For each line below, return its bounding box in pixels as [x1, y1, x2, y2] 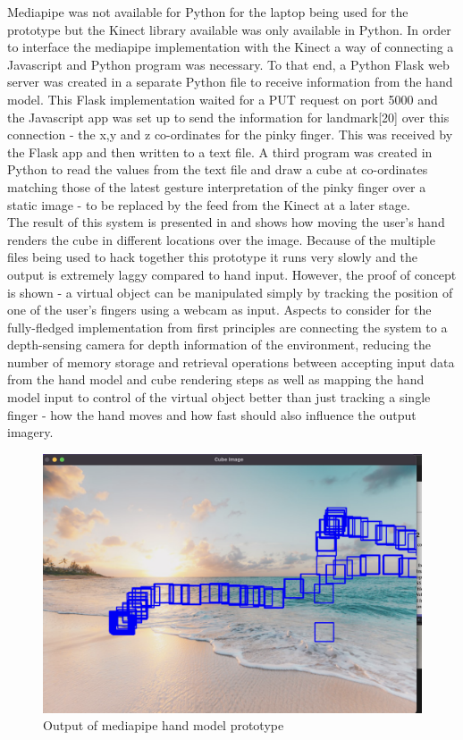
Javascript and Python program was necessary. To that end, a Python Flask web [7, 55, 450, 73]
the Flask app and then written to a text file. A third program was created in [7, 142, 433, 161]
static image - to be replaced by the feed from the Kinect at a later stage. [7, 195, 410, 214]
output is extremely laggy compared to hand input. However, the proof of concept [7, 265, 457, 283]
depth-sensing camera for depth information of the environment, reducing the [7, 335, 432, 354]
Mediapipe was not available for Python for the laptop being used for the [7, 3, 408, 21]
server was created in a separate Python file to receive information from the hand [7, 72, 453, 91]
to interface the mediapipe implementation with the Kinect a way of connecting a [7, 38, 454, 56]
